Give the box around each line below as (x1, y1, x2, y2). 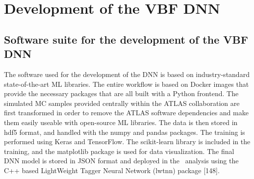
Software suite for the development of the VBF (4, 31, 248, 47)
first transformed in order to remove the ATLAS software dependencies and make (4, 107, 249, 118)
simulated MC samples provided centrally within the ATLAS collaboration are (4, 98, 240, 108)
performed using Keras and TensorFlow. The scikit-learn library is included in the (4, 136, 251, 147)
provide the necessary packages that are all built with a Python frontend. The (4, 88, 239, 99)
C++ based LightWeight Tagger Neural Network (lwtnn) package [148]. (4, 165, 220, 175)
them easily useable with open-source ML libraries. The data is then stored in (4, 117, 238, 127)
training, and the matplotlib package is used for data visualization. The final (4, 146, 234, 156)
